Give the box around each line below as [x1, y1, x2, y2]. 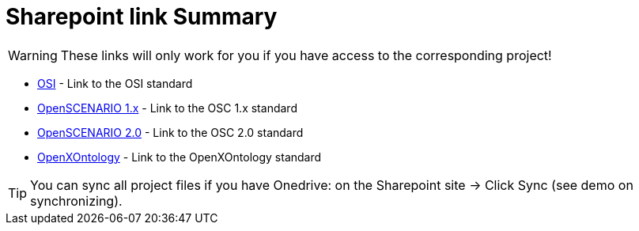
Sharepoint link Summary [6, 3, 278, 30]
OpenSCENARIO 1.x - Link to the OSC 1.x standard [37, 100, 297, 115]
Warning [8, 47, 58, 63]
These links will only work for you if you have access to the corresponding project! [60, 47, 552, 63]
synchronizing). [30, 192, 123, 209]
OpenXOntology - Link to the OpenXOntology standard [37, 150, 322, 164]
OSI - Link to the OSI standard [37, 76, 193, 90]
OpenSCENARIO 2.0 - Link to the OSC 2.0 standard [37, 125, 304, 139]
